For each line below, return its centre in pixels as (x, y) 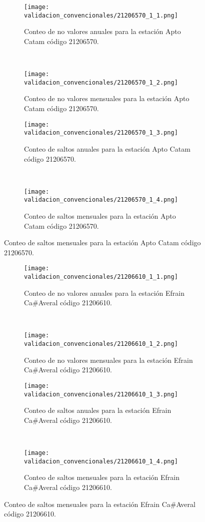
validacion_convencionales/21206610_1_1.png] (101, 277)
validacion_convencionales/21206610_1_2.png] (101, 344)
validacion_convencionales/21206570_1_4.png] (101, 200)
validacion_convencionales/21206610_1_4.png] (101, 461)
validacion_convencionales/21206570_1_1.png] (101, 15)
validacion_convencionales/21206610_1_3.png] (101, 394)
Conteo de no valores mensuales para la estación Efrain (108, 360)
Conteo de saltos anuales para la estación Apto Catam (107, 148)
